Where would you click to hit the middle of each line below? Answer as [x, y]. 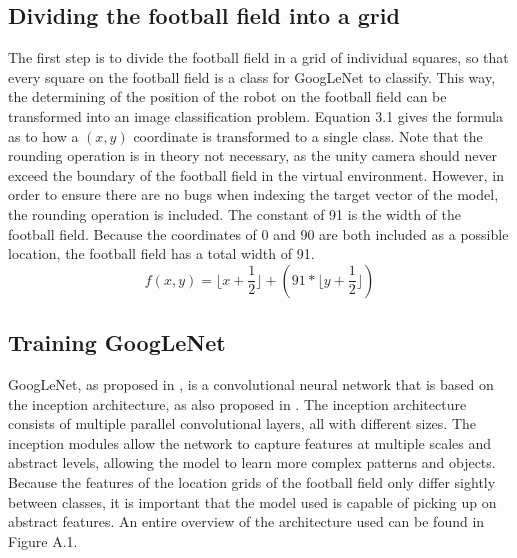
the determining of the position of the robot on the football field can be [227, 96]
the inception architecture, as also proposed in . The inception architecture [237, 403]
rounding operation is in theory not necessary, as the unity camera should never [253, 155]
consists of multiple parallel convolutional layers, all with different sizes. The [242, 423]
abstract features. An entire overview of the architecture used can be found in [246, 521]
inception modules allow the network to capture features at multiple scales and [250, 442]
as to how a [43, 135]
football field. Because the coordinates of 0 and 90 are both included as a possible [258, 233]
